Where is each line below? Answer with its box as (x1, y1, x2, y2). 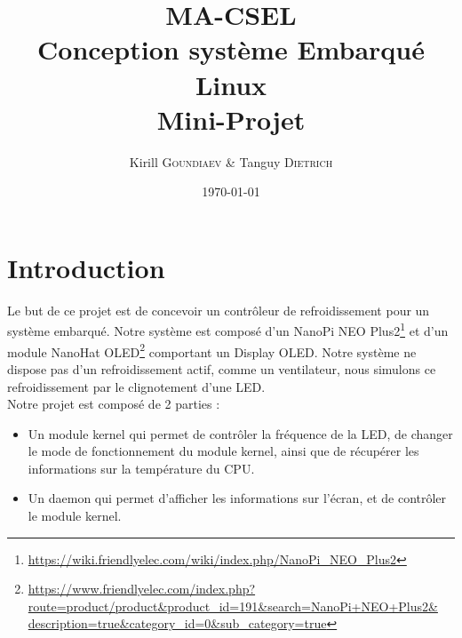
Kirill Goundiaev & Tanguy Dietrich (129, 152, 333, 171)
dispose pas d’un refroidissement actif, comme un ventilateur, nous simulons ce (7, 359, 436, 378)
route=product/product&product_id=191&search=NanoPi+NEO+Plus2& (28, 596, 438, 615)
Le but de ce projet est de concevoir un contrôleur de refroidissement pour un (7, 300, 430, 319)
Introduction (7, 249, 165, 285)
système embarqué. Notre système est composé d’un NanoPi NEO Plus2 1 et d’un (7, 319, 449, 340)
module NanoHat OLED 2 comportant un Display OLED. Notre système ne (7, 339, 417, 361)
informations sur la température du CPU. (28, 459, 255, 477)
